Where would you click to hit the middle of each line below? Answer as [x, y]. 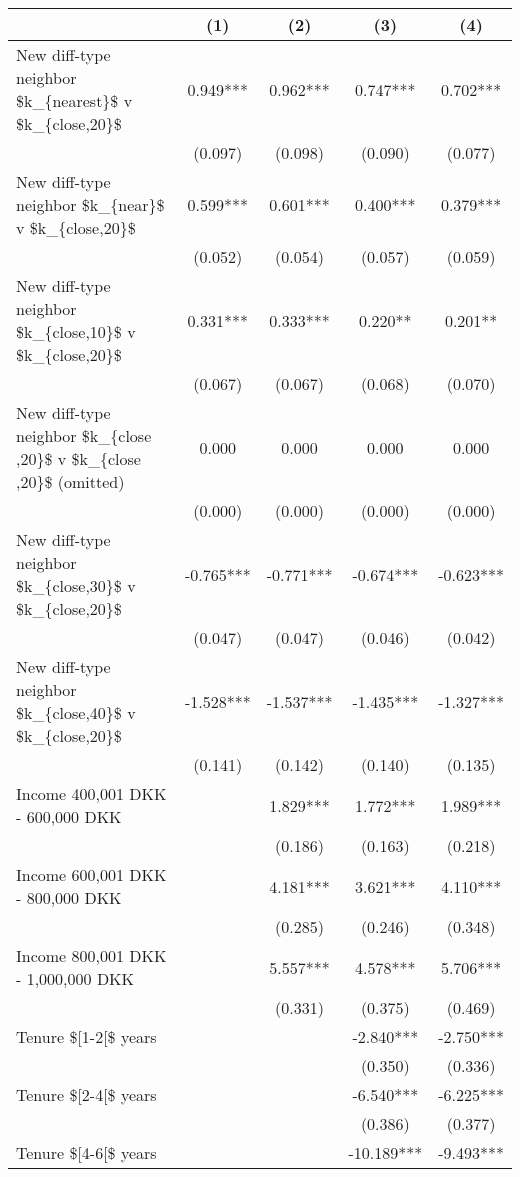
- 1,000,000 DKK [75, 978]
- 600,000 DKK [69, 816]
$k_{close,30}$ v [76, 585]
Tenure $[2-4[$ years [86, 1094]
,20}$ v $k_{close [78, 458]
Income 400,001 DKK [91, 793]
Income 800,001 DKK [91, 955]
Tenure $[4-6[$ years [86, 1152]
